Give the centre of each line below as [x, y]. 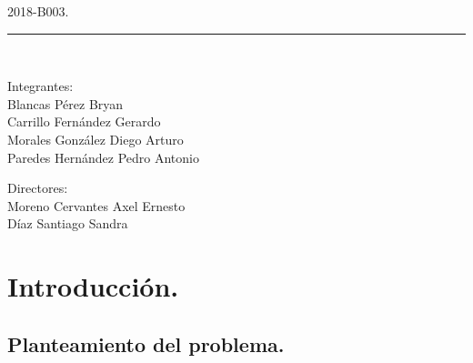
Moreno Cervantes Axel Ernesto [96, 205]
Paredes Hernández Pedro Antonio [103, 157]
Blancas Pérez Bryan [65, 103]
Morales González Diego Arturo [96, 139]
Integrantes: [40, 86]
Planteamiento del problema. [146, 343]
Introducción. [93, 286]
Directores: [38, 188]
